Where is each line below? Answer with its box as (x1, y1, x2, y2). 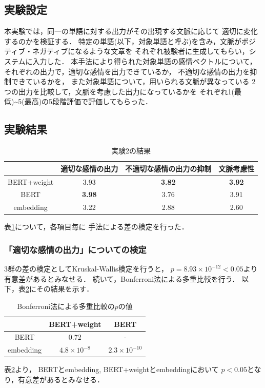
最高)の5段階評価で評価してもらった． (24, 96, 153, 107)
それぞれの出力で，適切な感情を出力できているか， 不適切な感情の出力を (4, 66, 250, 76)
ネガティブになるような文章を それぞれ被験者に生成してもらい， (32, 46, 249, 56)
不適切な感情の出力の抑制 (125, 163, 212, 173)
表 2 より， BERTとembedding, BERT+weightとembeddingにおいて (4, 364, 219, 375)
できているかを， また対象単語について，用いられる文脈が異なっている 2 (11, 76, 256, 87)
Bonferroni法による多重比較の (17, 300, 115, 311)
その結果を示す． (36, 283, 94, 294)
